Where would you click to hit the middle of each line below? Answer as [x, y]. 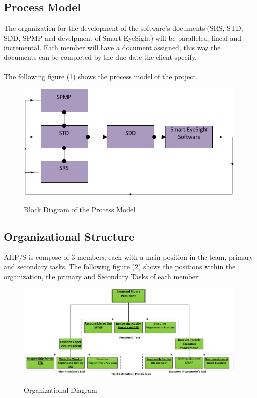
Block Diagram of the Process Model [80, 209]
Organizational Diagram [60, 389]
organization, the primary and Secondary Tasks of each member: [102, 276]
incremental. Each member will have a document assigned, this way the [112, 47]
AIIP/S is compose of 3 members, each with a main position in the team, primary [128, 257]
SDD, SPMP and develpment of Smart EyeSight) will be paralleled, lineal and [123, 37]
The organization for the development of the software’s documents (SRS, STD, [124, 28]
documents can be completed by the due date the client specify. [101, 57]
